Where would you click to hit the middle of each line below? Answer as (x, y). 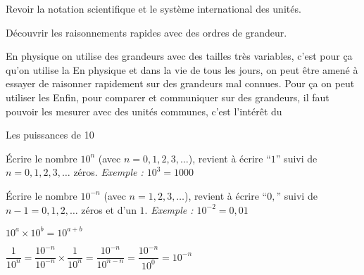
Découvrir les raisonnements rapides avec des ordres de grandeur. (146, 32)
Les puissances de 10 (50, 135)
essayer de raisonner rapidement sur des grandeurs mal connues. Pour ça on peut (180, 83)
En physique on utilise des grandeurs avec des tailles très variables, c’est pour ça (179, 56)
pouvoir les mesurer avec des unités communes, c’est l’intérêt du (144, 111)
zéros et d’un (109, 209)
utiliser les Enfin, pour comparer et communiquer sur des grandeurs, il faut (168, 97)
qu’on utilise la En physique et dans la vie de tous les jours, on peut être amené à (182, 69)
